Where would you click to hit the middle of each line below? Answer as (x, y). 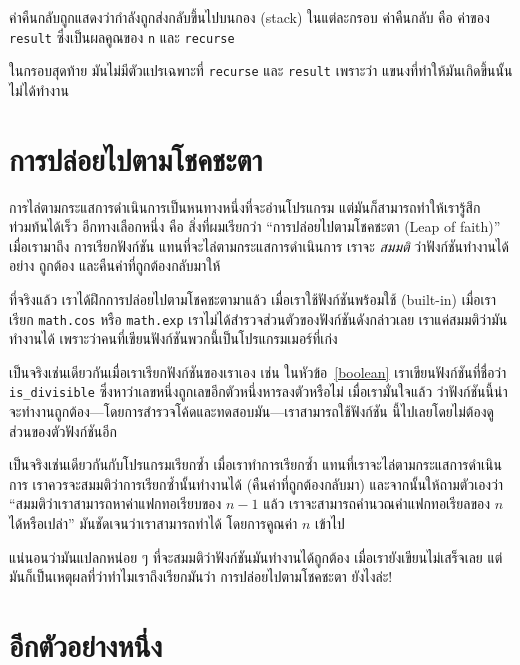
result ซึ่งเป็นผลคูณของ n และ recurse (122, 36)
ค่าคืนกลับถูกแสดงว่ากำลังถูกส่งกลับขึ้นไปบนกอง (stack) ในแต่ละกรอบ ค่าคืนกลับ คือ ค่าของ (249, 17)
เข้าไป (330, 523)
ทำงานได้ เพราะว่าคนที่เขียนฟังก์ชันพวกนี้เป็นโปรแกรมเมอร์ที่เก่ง (173, 338)
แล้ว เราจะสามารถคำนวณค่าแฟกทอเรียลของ (377, 503)
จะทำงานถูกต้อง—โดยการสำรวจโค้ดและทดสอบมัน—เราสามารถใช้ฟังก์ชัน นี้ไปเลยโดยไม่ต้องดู (251, 411)
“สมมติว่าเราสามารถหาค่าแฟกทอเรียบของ (115, 503)
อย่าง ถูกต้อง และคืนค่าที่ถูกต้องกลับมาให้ (115, 265)
